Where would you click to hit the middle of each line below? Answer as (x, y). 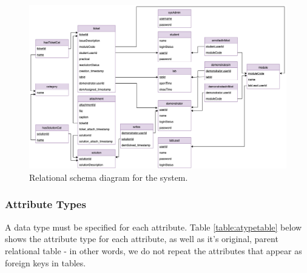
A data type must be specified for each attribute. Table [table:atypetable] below (153, 227)
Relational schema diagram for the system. (109, 177)
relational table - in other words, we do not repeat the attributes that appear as (153, 250)
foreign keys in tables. (46, 262)
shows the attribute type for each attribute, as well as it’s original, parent (142, 239)
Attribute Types (46, 204)
